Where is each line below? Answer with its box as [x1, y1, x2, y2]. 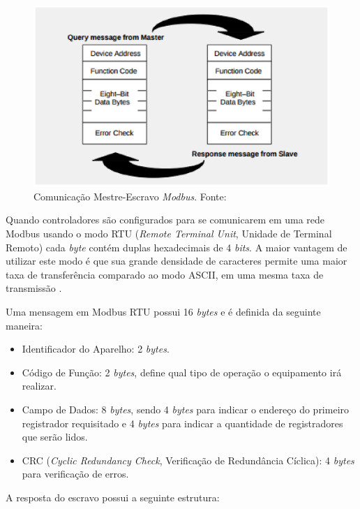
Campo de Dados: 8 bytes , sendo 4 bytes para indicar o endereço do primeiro [22, 401, 350, 416]
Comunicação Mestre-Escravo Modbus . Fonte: [33, 189, 227, 203]
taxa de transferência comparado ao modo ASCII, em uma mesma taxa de [6, 267, 324, 281]
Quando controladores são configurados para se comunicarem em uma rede [6, 212, 325, 227]
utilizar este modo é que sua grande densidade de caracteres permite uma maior [6, 253, 347, 268]
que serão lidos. [22, 429, 88, 444]
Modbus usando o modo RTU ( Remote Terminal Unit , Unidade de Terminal [6, 226, 332, 240]
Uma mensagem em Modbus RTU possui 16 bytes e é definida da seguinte [6, 304, 321, 318]
